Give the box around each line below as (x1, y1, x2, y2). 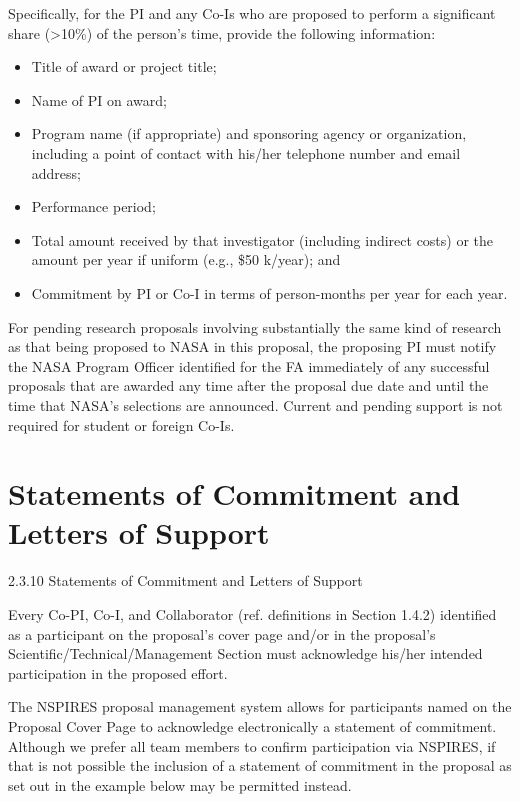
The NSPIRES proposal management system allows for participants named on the (8, 696, 512, 717)
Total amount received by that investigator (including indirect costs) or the (31, 229, 494, 250)
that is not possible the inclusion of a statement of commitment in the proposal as (8, 755, 512, 776)
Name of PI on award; (31, 89, 167, 110)
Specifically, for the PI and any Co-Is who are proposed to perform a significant (8, 3, 496, 23)
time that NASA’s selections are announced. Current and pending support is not (8, 394, 503, 415)
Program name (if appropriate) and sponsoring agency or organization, (31, 123, 467, 144)
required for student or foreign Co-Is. (8, 414, 235, 435)
